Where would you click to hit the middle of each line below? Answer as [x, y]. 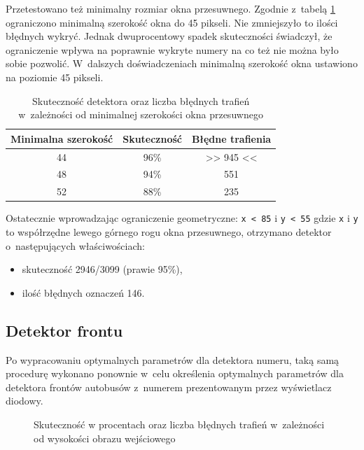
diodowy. [24, 401]
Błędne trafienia [232, 138]
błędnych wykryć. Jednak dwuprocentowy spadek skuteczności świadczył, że [169, 36]
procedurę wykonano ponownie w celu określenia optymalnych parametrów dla [175, 373]
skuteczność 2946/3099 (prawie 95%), [102, 269]
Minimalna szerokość [62, 138]
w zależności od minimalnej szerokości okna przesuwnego [141, 114]
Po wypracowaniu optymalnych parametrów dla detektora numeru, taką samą [173, 359]
